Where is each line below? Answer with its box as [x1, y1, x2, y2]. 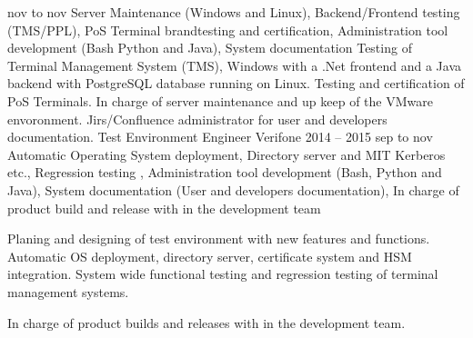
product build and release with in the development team [7, 198, 321, 217]
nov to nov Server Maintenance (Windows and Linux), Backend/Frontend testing [7, 3, 460, 21]
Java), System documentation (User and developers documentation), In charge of [7, 180, 459, 199]
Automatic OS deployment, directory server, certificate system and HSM [7, 246, 412, 265]
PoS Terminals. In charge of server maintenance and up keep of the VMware [7, 91, 433, 110]
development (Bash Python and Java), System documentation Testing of [7, 38, 412, 57]
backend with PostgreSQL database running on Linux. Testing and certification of [7, 74, 465, 93]
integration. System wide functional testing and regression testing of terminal [7, 264, 438, 283]
